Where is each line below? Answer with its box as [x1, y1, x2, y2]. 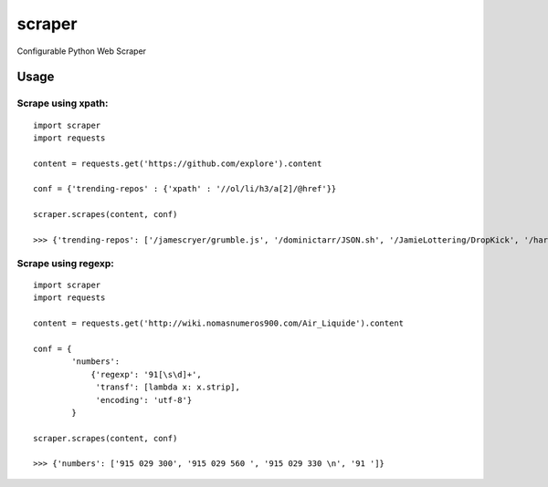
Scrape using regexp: [16, 256, 114, 269]
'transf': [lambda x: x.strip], [95, 382, 241, 392]
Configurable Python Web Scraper [16, 46, 146, 57]
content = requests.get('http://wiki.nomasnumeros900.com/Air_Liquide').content [33, 318, 405, 328]
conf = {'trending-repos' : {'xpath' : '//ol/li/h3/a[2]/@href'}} [33, 183, 337, 194]
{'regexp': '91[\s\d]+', [90, 369, 203, 379]
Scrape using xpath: [16, 97, 109, 109]
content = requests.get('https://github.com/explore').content [33, 158, 322, 169]
